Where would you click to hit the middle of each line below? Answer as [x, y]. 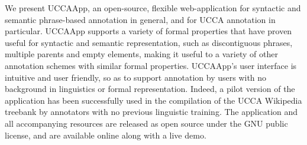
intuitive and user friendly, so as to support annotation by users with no [136, 77]
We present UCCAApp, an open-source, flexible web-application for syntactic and [153, 8]
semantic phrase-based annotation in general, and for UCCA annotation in [140, 19]
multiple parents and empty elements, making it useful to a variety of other [141, 54]
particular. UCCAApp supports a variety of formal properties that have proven [148, 31]
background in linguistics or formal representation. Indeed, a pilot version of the [150, 89]
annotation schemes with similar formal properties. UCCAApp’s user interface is [151, 65]
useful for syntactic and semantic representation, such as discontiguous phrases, [149, 42]
